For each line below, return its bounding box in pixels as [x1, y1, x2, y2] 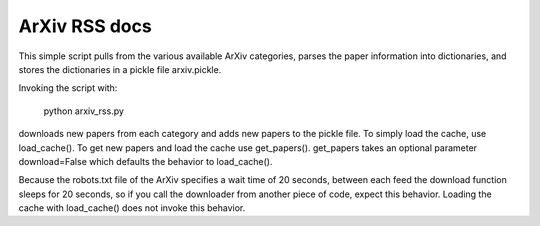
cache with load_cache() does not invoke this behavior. [18, 202, 246, 214]
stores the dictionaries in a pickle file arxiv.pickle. [18, 63, 222, 75]
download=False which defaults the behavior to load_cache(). [18, 155, 273, 167]
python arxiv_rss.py [43, 105, 125, 117]
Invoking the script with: [18, 82, 118, 94]
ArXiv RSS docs [18, 15, 152, 37]
